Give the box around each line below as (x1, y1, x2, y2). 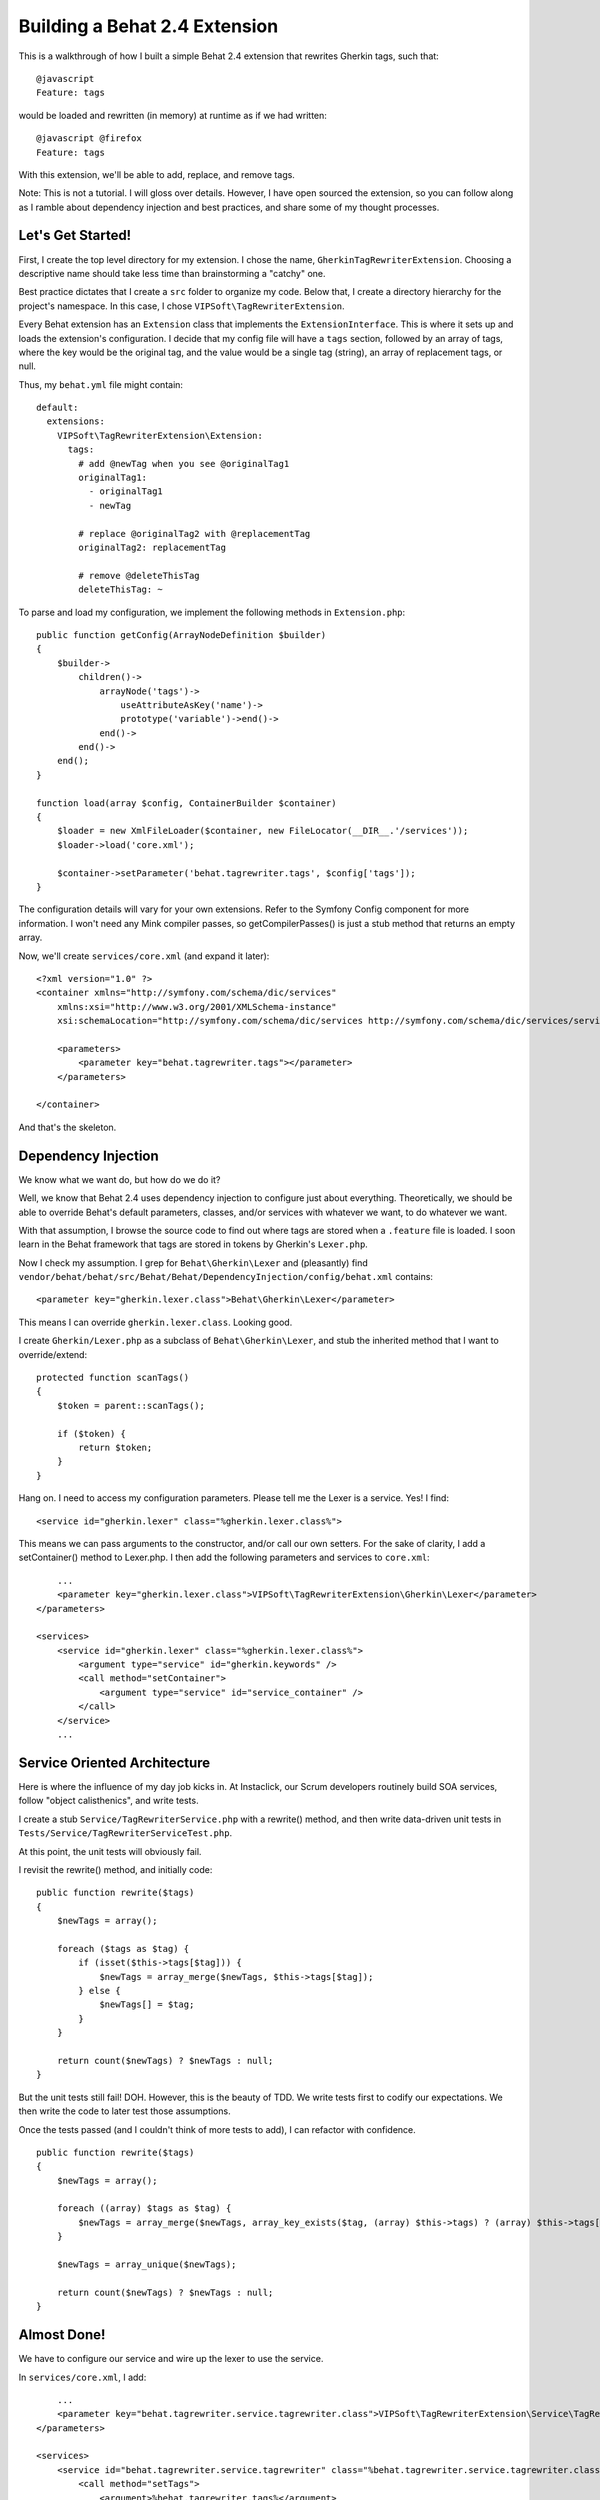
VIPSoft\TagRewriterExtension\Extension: (56, 430, 264, 441)
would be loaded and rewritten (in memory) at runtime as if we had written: (18, 109, 327, 121)
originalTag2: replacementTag (78, 542, 227, 553)
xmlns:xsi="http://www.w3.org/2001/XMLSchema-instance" (56, 1001, 337, 1012)
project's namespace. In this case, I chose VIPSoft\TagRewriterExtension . (18, 300, 345, 312)
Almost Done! (18, 2326, 106, 2344)
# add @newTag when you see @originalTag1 (78, 458, 290, 469)
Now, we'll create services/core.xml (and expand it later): (18, 950, 270, 962)
